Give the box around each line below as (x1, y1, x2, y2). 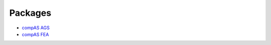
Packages (9, 7, 52, 18)
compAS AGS (22, 25, 50, 31)
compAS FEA (22, 31, 49, 37)
